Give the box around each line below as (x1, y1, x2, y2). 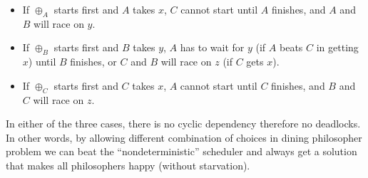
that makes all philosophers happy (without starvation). (6, 157, 250, 172)
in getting (316, 40, 359, 55)
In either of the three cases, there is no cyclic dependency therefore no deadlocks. (6, 116, 361, 131)
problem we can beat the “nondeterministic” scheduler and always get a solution (6, 144, 357, 159)
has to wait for (180, 40, 245, 55)
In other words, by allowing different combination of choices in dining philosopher (6, 130, 362, 145)
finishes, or (70, 54, 117, 69)
